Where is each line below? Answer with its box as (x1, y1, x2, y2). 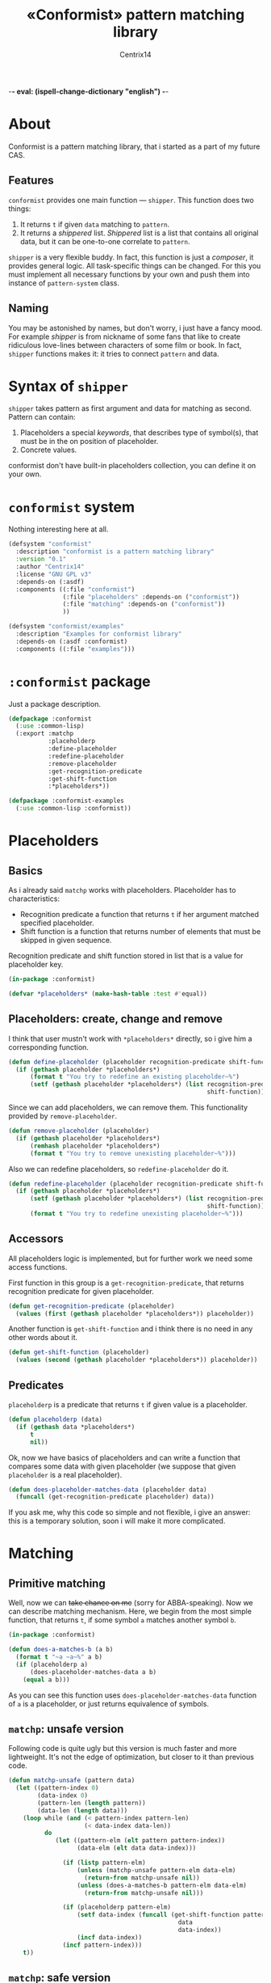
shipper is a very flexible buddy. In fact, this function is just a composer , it (8, 252, 254, 262)
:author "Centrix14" (15, 563, 85, 571)
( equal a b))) (23, 1676, 70, 1684)
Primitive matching (8, 1576, 106, 1590)
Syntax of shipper (8, 377, 129, 395)
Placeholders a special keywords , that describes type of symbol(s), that (19, 428, 259, 438)
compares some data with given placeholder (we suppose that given (8, 1461, 236, 1471)
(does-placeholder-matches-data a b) (29, 1668, 157, 1676)
